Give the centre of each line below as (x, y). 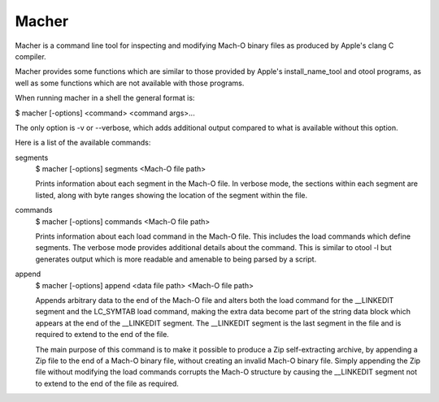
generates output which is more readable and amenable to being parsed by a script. (176, 259)
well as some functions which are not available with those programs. (130, 83)
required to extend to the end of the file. (102, 335)
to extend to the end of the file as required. (107, 383)
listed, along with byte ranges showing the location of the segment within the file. (172, 195)
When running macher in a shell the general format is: (105, 98)
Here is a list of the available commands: (83, 143)
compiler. (30, 56)
